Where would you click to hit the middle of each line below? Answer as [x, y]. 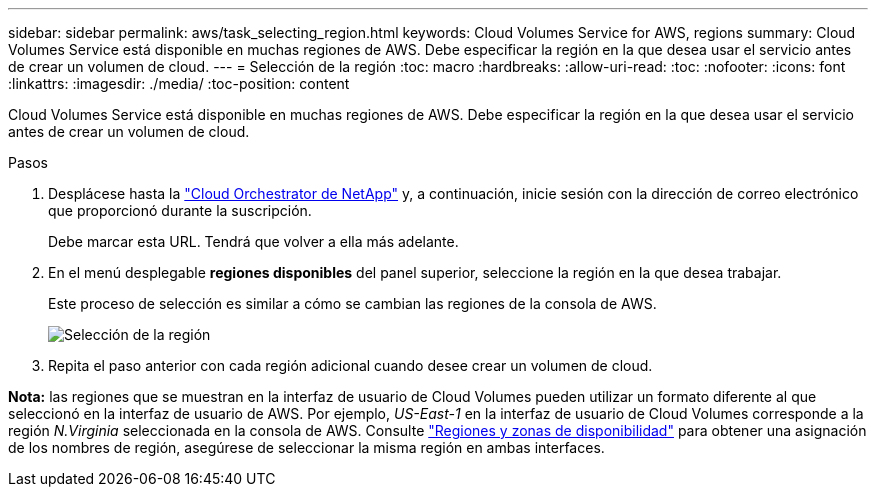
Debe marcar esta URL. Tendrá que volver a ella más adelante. [253, 241]
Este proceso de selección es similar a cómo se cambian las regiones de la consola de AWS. [352, 303]
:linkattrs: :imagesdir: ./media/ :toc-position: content [179, 83]
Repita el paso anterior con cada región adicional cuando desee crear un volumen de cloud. [350, 365]
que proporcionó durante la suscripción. [180, 210]
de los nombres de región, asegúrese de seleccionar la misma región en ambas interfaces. [306, 447]
